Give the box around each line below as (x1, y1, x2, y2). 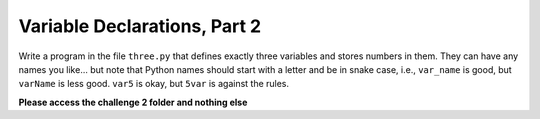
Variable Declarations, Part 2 (18, 15, 262, 37)
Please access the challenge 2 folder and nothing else (18, 96, 248, 108)
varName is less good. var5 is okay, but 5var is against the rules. (18, 78, 290, 90)
